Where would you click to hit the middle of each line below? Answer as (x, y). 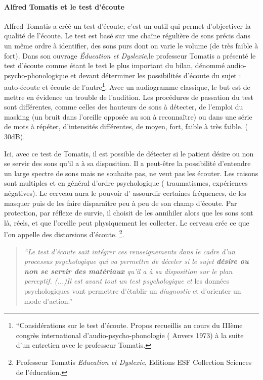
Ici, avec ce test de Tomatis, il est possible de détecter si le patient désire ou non (129, 153)
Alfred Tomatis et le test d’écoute (64, 6)
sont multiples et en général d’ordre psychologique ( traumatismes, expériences (126, 183)
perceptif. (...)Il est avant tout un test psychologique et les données (126, 281)
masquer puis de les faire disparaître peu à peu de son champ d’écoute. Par (121, 203)
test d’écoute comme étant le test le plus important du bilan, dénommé (115, 65)
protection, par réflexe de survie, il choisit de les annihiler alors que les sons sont (129, 213)
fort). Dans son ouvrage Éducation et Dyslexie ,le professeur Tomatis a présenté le (130, 55)
